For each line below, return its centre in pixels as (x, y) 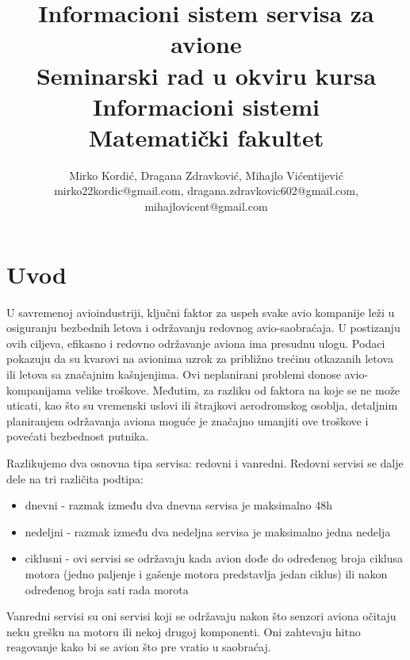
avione (206, 44)
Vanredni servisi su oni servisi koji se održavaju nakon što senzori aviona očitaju (201, 616)
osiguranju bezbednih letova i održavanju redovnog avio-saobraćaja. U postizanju (203, 328)
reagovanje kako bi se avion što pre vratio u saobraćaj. (139, 647)
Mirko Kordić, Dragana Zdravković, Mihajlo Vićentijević (206, 175)
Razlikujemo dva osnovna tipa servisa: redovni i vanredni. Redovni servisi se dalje (205, 462)
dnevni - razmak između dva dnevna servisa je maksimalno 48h (179, 505)
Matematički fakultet (206, 137)
